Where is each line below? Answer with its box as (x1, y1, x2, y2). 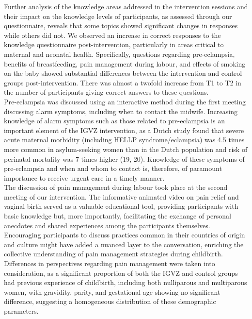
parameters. (4, 306, 39, 316)
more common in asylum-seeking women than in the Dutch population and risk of (4, 144, 248, 154)
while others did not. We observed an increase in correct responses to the (4, 30, 221, 40)
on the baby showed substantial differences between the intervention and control (4, 68, 242, 78)
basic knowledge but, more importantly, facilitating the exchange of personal (4, 211, 231, 221)
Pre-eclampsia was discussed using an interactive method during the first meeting (4, 96, 246, 106)
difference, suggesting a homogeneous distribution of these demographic (4, 296, 216, 306)
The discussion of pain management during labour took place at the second (4, 182, 228, 192)
